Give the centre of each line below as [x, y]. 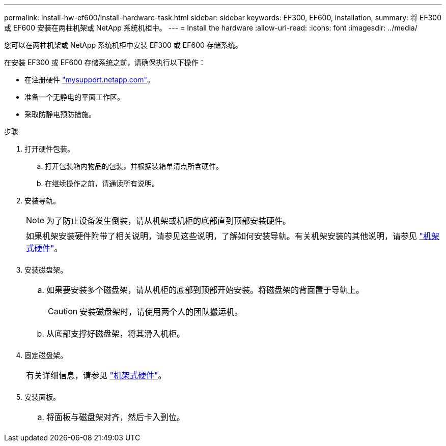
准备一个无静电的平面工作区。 [74, 97]
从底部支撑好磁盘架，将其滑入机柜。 [116, 334]
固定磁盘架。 [46, 355]
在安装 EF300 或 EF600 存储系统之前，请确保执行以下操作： [105, 62]
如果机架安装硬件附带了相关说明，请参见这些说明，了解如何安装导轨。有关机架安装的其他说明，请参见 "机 [229, 236]
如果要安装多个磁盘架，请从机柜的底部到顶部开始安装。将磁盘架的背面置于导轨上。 [205, 290]
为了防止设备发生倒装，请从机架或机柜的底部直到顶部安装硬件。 [169, 221]
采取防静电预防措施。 [60, 114]
